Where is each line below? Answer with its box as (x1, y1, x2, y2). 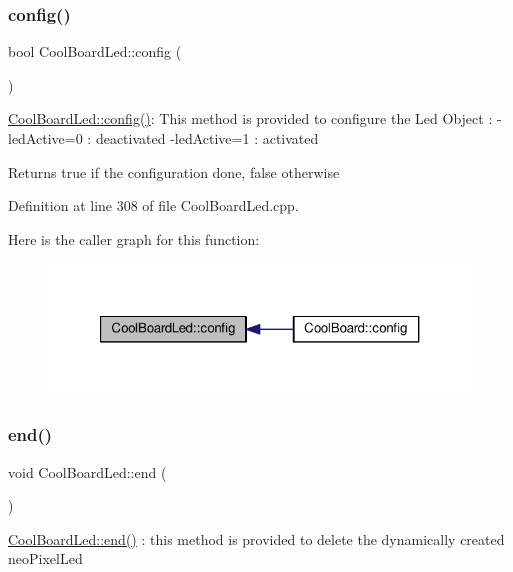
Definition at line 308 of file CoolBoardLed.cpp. (8, 195, 299, 216)
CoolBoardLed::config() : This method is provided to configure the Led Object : (8, 108, 493, 129)
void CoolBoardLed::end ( (8, 461, 167, 482)
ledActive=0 (8, 128, 83, 148)
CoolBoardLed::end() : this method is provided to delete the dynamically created (8, 528, 505, 549)
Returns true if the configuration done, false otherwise (8, 161, 340, 182)
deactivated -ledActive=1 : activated (95, 128, 319, 148)
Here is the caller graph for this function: (8, 228, 260, 249)
